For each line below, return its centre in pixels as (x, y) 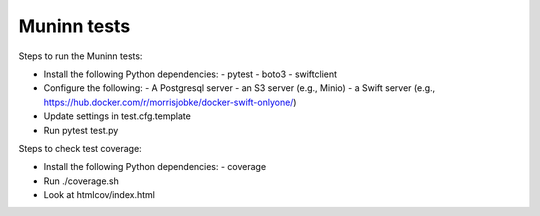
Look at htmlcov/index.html (99, 195)
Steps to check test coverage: (80, 148)
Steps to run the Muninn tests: (80, 56)
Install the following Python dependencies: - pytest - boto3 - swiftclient (190, 74)
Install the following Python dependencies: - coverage (155, 167)
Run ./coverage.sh (81, 181)
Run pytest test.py (81, 130)
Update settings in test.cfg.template (117, 116)
